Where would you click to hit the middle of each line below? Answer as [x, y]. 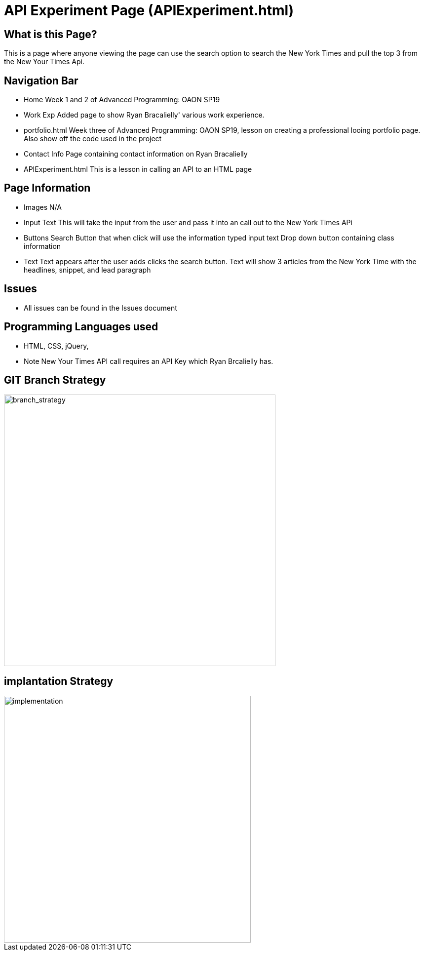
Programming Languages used [81, 327]
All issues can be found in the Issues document [100, 308]
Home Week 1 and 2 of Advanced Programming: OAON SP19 [122, 100]
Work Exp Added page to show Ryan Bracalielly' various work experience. [144, 115]
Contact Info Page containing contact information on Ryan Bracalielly [136, 154]
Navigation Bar [41, 80]
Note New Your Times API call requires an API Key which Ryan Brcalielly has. [149, 361]
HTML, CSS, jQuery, [56, 346]
